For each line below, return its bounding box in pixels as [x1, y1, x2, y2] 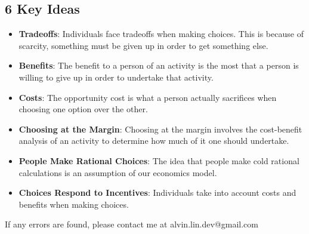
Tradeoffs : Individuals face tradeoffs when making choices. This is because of [18, 27, 304, 40]
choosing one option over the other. [18, 103, 148, 115]
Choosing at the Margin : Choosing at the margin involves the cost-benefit [18, 122, 302, 135]
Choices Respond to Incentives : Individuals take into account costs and [18, 186, 296, 199]
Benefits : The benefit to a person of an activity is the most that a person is [18, 59, 299, 72]
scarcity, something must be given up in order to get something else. [18, 39, 268, 51]
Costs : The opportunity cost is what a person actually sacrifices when [18, 91, 277, 103]
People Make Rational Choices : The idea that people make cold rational [18, 154, 299, 167]
